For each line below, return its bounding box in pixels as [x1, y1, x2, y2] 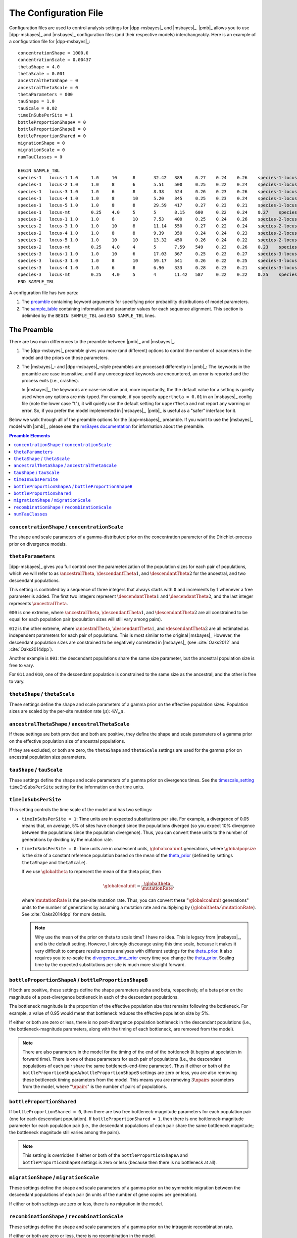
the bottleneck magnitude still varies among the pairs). [9, 1130, 121, 1135]
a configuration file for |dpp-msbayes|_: [9, 39, 91, 45]
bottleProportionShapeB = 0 [18, 126, 86, 132]
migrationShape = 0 [18, 140, 65, 146]
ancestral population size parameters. [9, 754, 87, 760]
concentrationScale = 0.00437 [18, 57, 92, 63]
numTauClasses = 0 [18, 154, 63, 159]
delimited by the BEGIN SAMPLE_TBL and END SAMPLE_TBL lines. [21, 312, 156, 319]
